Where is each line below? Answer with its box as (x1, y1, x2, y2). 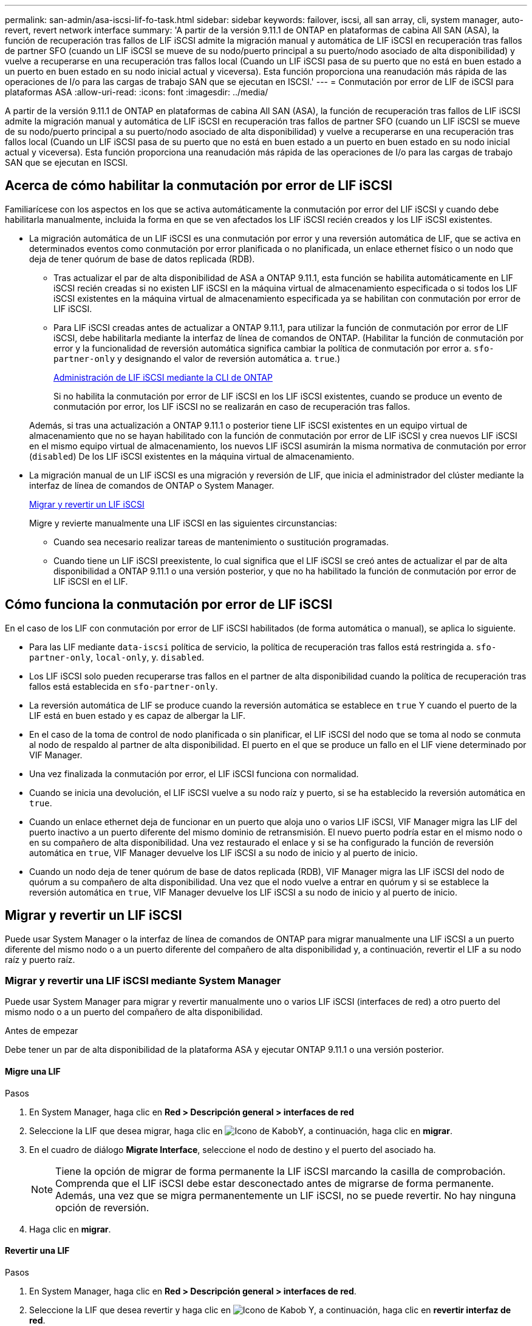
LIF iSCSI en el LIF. (53, 576, 128, 586)
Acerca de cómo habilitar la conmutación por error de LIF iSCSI (5, 178, 392, 194)
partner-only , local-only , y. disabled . (29, 651, 205, 662)
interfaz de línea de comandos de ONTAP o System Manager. (29, 480, 275, 491)
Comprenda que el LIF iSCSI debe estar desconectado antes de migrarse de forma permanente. (55, 1177, 494, 1189)
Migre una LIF (5, 1066, 61, 1076)
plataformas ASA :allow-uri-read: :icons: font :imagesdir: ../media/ (5, 87, 268, 97)
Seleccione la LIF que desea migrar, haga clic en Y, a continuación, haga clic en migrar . (29, 1125, 452, 1136)
